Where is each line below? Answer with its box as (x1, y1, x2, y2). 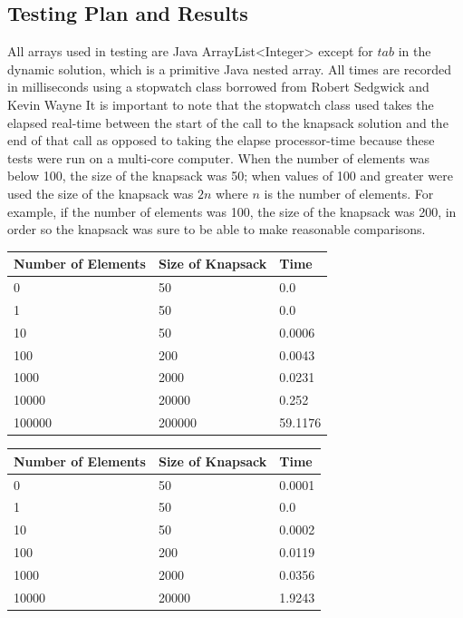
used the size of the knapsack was (7, 183, 194, 202)
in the (398, 42, 431, 61)
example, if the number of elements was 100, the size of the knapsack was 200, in (7, 201, 457, 221)
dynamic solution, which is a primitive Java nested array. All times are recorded (7, 59, 451, 78)
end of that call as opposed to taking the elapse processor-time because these (7, 131, 435, 150)
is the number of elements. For (264, 183, 434, 202)
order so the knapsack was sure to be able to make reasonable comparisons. (7, 220, 426, 239)
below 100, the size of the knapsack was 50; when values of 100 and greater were (7, 166, 453, 185)
